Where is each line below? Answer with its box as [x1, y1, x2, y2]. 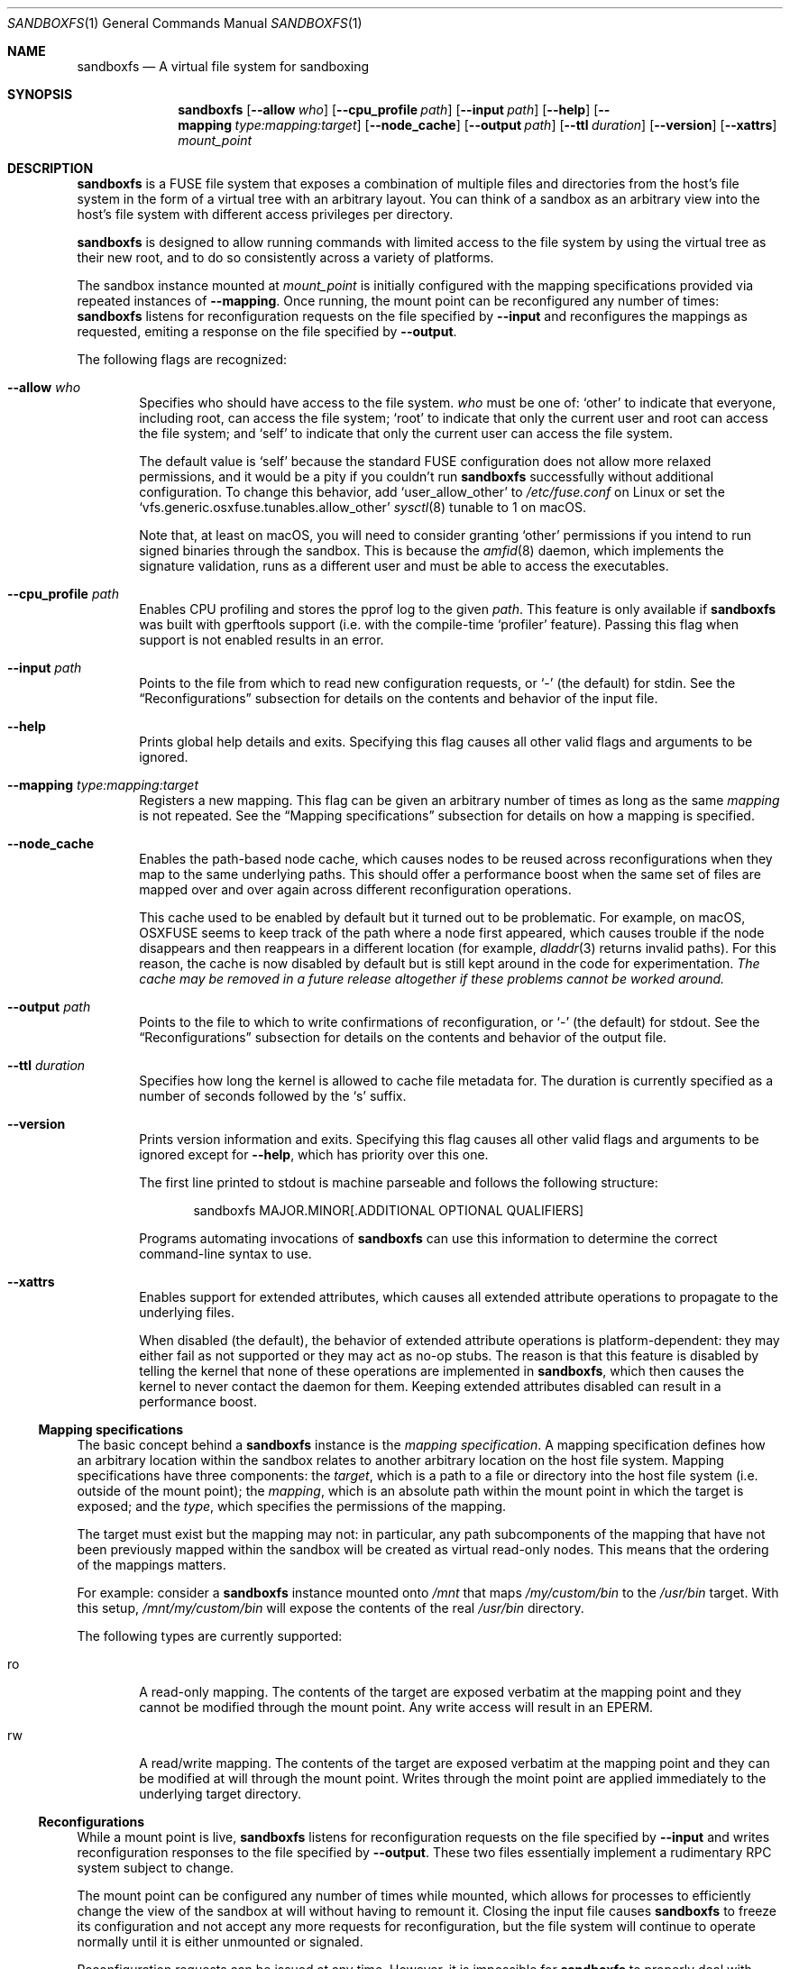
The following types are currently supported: [77, 1628, 343, 1644]
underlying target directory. [139, 1786, 302, 1801]
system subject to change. [77, 1860, 234, 1875]
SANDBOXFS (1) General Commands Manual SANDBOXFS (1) [7, 15, 363, 31]
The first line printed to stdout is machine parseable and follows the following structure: [139, 1175, 658, 1190]
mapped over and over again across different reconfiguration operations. [139, 882, 572, 897]
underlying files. [139, 1305, 235, 1320]
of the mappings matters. [77, 1557, 226, 1572]
